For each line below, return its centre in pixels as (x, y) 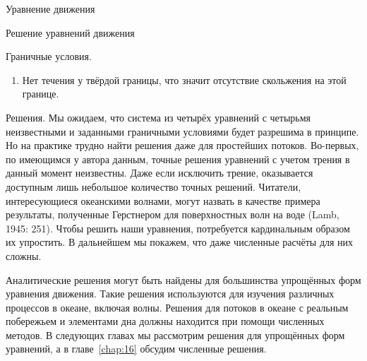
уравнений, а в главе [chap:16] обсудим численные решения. (136, 349)
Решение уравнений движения (70, 32)
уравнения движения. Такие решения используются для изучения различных (170, 294)
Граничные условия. (49, 56)
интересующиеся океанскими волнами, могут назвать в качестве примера (163, 200)
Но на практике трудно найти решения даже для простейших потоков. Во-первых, (182, 145)
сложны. (24, 255)
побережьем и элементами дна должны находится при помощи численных (165, 321)
